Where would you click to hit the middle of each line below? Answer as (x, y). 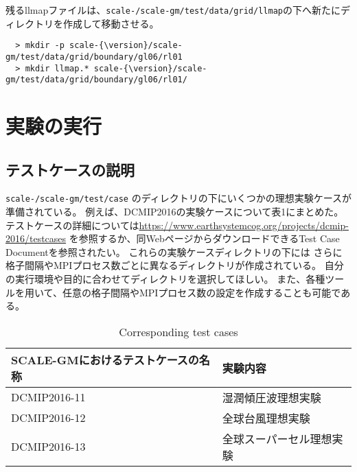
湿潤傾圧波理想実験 (272, 397)
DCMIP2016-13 (48, 447)
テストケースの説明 (70, 169)
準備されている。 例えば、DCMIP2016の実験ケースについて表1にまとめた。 (175, 212)
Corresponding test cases (178, 331)
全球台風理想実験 (266, 418)
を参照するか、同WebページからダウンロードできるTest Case (204, 238)
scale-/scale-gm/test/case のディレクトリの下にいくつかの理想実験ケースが (178, 198)
